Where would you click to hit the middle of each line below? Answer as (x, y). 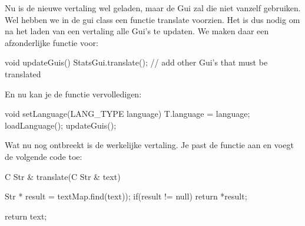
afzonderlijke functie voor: (52, 42)
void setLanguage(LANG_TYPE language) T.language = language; (127, 114)
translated (23, 73)
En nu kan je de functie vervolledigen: (73, 94)
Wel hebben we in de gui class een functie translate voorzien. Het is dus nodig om (152, 19)
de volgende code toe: (44, 156)
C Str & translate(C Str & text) (63, 176)
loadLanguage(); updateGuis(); (61, 125)
